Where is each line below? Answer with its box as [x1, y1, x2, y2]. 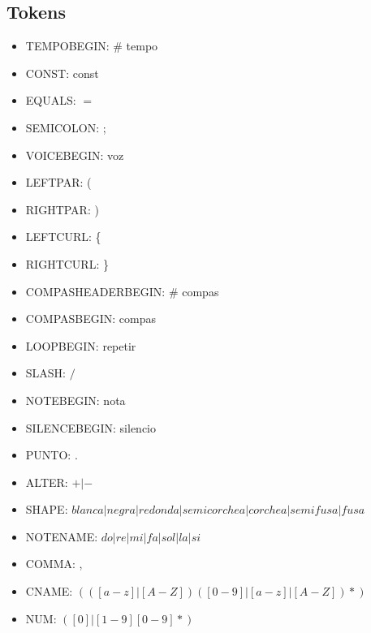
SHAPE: [25, 501, 68, 518]
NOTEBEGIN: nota [25, 391, 126, 408]
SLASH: [25, 364, 67, 381]
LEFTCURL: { [25, 228, 101, 245]
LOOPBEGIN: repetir [25, 337, 136, 354]
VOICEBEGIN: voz [25, 146, 124, 163]
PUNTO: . [25, 446, 78, 463]
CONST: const [25, 64, 99, 81]
